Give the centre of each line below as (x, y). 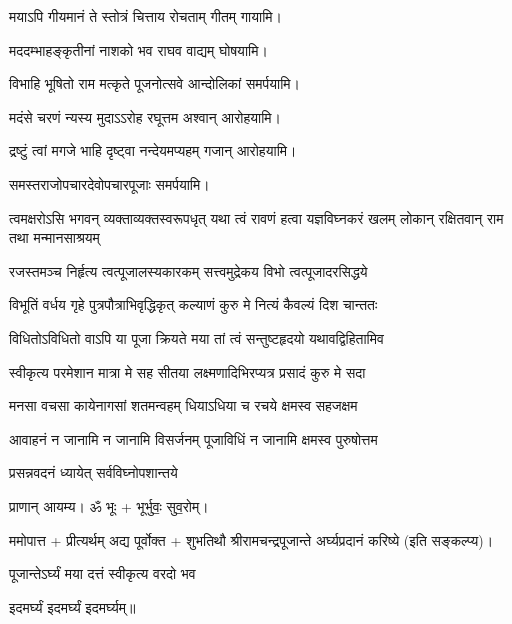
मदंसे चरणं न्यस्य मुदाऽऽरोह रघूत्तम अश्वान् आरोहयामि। (145, 116)
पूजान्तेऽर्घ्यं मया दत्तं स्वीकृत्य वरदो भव (102, 573)
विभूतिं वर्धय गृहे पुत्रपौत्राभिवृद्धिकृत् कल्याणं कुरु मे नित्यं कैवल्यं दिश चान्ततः (193, 304)
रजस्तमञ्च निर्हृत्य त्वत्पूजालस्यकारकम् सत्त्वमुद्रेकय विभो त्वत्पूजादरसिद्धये (188, 270)
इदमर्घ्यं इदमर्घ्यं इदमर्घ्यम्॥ (72, 606)
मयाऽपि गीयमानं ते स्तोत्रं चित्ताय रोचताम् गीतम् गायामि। (146, 16)
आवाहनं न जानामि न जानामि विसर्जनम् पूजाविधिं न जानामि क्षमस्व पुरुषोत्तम (193, 438)
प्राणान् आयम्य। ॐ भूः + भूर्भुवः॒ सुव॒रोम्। (109, 505)
